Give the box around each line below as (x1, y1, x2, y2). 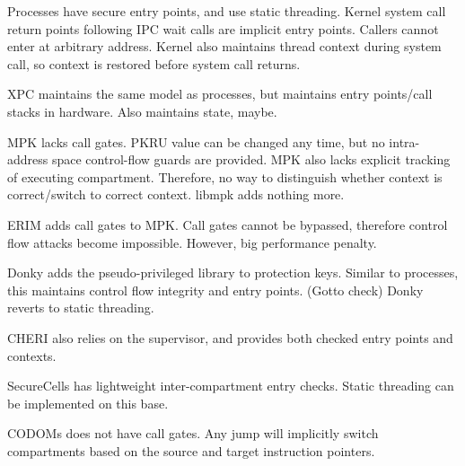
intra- (389, 132, 420, 151)
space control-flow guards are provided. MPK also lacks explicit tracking (51, 150, 451, 169)
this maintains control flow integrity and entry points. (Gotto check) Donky (7, 280, 424, 299)
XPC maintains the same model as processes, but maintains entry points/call (7, 84, 433, 103)
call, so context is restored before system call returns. (7, 54, 301, 73)
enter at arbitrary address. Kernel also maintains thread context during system (7, 37, 442, 56)
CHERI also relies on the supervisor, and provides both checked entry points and (7, 328, 453, 347)
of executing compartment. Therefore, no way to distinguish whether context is (7, 167, 443, 186)
